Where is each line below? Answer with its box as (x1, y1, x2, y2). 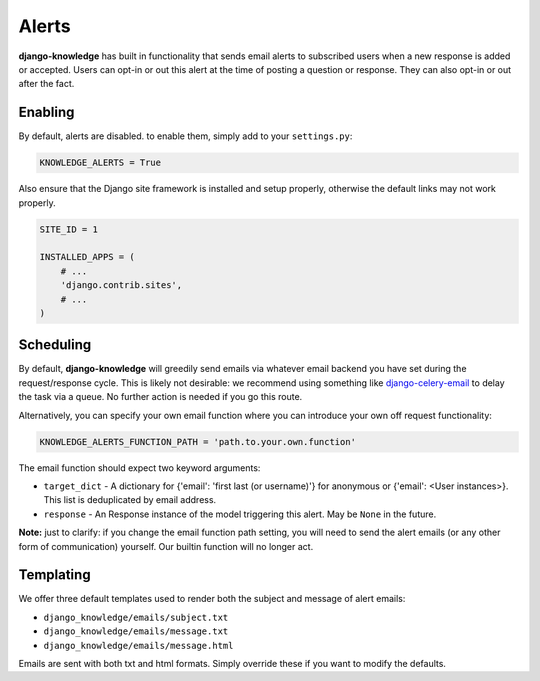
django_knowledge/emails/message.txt (43, 626, 229, 637)
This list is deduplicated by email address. (43, 494, 217, 506)
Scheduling (18, 336, 92, 354)
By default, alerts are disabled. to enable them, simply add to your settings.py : (18, 130, 353, 142)
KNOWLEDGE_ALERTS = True (39, 157, 162, 169)
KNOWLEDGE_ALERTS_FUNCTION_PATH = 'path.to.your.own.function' (39, 436, 357, 447)
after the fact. (18, 78, 75, 90)
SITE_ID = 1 (39, 223, 99, 235)
